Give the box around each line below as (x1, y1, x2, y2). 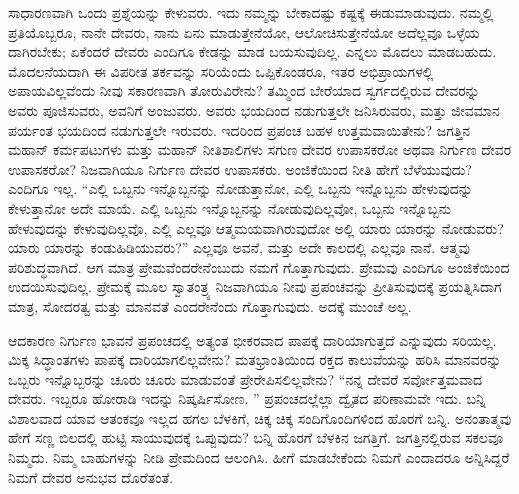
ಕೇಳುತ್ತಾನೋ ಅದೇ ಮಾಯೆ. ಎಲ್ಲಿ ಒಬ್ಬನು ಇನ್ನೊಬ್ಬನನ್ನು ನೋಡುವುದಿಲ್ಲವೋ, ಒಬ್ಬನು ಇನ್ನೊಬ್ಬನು (8, 197, 451, 218)
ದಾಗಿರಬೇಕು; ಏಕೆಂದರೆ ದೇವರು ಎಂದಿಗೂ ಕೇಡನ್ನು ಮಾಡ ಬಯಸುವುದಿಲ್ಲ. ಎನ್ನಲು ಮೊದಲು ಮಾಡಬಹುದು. (8, 41, 497, 62)
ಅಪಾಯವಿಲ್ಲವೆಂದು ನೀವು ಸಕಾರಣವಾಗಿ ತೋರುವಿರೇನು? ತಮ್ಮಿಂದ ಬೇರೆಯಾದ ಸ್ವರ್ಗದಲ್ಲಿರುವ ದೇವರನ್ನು (8, 80, 480, 101)
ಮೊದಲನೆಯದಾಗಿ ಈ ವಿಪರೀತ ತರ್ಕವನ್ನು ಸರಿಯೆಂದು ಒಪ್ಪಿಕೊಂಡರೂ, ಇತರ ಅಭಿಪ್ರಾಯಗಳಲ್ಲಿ (8, 60, 434, 81)
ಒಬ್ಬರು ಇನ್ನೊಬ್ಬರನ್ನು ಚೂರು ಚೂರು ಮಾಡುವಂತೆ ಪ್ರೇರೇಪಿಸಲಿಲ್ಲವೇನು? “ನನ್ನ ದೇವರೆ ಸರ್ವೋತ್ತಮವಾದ (8, 368, 483, 389)
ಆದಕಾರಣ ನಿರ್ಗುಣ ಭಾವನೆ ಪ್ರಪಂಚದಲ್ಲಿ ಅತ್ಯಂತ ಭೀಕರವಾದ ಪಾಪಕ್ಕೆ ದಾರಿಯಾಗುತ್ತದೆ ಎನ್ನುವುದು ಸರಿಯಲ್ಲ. (8, 329, 497, 350)
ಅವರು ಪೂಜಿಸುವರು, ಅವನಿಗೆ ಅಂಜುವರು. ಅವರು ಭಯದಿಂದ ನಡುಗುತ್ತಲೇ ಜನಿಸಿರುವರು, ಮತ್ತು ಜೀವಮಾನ (8, 99, 500, 120)
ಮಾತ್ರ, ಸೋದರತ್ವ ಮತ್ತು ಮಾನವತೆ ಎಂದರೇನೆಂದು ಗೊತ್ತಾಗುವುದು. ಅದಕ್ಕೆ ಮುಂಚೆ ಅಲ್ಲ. (8, 295, 412, 316)
